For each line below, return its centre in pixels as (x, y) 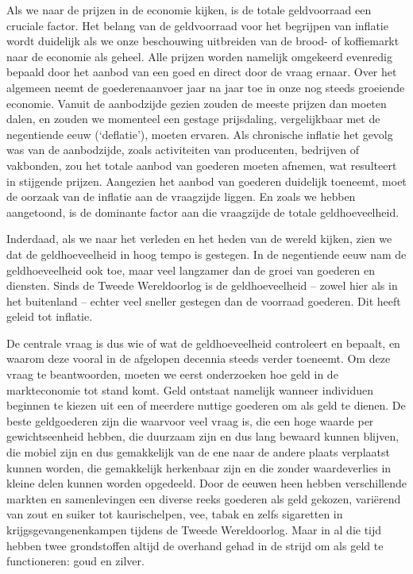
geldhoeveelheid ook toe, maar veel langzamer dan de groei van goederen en (191, 270)
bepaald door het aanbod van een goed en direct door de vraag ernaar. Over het (202, 72)
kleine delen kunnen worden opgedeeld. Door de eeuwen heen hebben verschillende (206, 483)
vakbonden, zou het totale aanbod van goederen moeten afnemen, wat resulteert (202, 165)
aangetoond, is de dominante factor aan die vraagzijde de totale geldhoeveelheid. (203, 212)
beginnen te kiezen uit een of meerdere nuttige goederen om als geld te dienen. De (206, 405)
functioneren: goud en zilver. (75, 561)
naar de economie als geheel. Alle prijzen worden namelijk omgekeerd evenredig (199, 56)
